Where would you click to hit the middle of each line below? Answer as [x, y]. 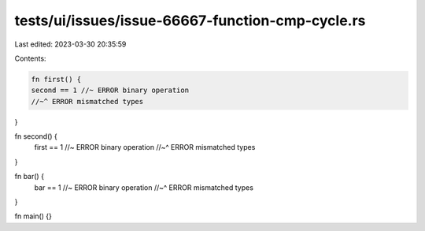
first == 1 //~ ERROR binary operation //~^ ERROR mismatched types [145, 147]
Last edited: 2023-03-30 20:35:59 [70, 44]
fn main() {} [33, 216]
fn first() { [56, 79]
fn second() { [36, 136]
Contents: [30, 58]
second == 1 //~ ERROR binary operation [110, 90]
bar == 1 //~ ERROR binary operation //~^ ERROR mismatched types [144, 187]
